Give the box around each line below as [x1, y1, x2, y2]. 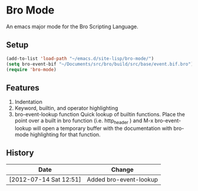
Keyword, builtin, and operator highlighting [14, 105, 118, 112]
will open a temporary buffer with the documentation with [32, 125, 173, 132]
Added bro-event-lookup [87, 175, 158, 183]
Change [111, 165, 134, 173]
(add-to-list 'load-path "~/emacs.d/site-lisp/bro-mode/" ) [6, 55, 154, 62]
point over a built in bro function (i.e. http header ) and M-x [14, 117, 154, 125]
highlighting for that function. [30, 130, 101, 138]
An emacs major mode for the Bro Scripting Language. [6, 23, 138, 30]
